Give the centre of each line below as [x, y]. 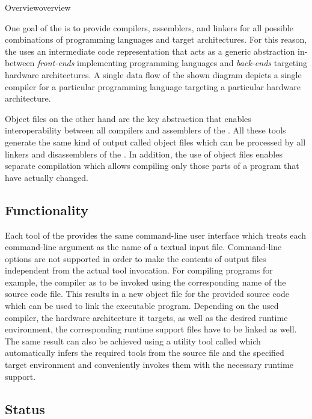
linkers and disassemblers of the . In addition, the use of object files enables [144, 154]
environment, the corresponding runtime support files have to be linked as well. [151, 329]
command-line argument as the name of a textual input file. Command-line [143, 247]
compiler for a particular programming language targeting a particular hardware [153, 86]
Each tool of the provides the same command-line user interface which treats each [156, 235]
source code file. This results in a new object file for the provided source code [147, 294]
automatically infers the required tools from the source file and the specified [145, 353]
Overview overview [38, 7]
